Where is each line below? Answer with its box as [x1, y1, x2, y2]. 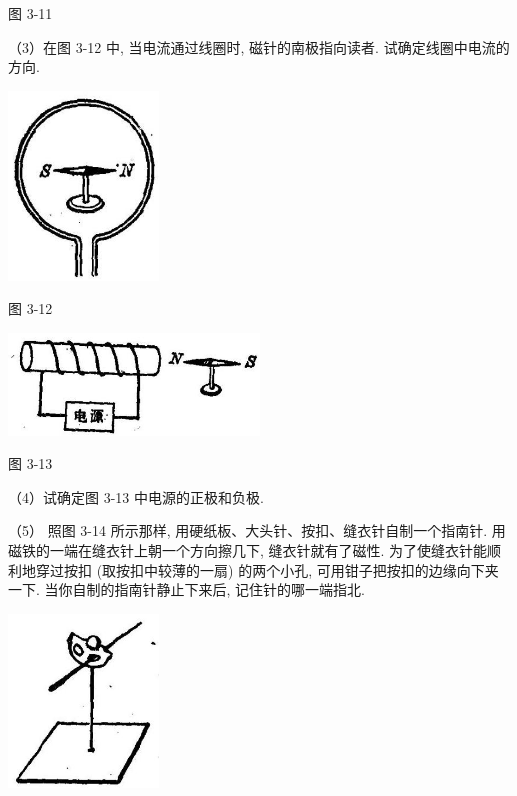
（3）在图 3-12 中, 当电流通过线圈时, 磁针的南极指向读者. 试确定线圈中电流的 [8, 36, 510, 57]
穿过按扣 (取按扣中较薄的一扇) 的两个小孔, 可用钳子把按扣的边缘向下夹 [35, 559, 499, 580]
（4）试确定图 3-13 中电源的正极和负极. [8, 486, 264, 507]
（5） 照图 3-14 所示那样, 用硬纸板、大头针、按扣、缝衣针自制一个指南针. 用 [8, 520, 506, 541]
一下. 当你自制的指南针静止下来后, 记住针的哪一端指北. [8, 579, 365, 600]
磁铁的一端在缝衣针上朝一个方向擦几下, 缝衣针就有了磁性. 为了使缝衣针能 [8, 539, 488, 560]
